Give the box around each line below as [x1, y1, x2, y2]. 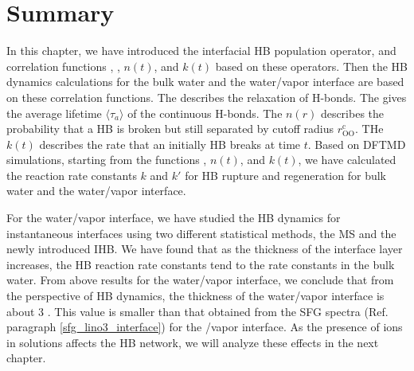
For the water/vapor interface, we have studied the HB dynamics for [6, 209, 341, 226]
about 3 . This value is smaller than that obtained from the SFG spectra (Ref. [6, 303, 389, 319]
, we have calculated [298, 151, 396, 168]
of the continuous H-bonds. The [127, 104, 283, 121]
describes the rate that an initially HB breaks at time [39, 135, 301, 152]
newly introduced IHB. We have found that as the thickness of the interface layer [6, 240, 403, 257]
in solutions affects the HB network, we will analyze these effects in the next [6, 334, 379, 350]
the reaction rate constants [6, 166, 137, 183]
